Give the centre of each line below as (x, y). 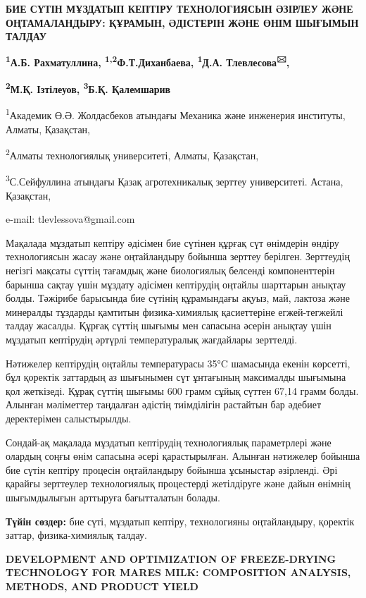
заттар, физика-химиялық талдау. (76, 535)
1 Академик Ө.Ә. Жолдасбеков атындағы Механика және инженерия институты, (176, 114)
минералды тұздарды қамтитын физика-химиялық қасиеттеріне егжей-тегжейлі (175, 311)
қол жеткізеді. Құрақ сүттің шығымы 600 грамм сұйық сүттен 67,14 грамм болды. (182, 390)
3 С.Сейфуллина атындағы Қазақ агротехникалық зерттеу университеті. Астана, (175, 181)
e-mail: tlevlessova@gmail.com (70, 219)
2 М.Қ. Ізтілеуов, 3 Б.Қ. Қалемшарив (88, 88)
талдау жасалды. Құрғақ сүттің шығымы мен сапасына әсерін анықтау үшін (169, 325)
